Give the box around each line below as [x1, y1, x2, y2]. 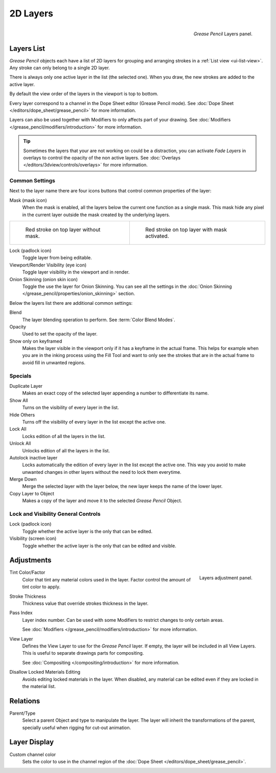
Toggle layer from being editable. [22, 255, 92, 261]
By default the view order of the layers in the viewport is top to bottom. [9, 91, 158, 97]
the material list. [22, 683, 56, 689]
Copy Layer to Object [9, 490, 55, 496]
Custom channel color [9, 751, 56, 758]
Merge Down [9, 476, 37, 483]
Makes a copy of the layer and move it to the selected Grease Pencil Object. [22, 497, 182, 504]
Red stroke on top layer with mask [145, 226, 227, 233]
